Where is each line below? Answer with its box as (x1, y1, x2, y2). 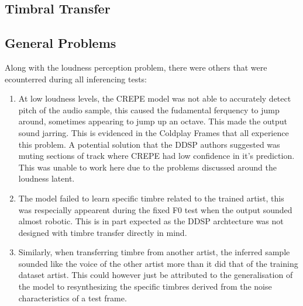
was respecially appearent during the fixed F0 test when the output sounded (18, 203, 292, 215)
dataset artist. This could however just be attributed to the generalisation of (18, 269, 293, 281)
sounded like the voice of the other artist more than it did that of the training (18, 257, 298, 269)
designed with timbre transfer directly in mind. (18, 226, 187, 238)
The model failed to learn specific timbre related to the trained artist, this (18, 192, 284, 204)
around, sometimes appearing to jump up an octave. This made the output (18, 115, 288, 127)
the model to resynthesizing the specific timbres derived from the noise (18, 280, 272, 293)
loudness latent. (18, 172, 75, 185)
